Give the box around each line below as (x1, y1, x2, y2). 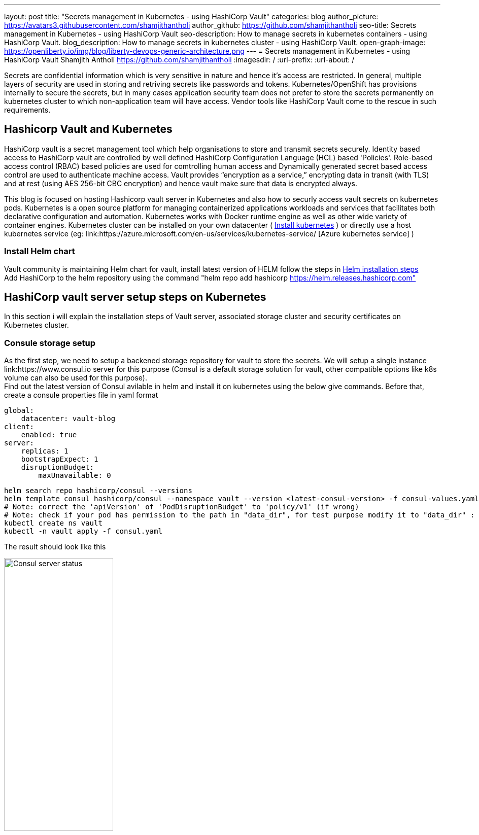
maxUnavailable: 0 (38, 471, 111, 480)
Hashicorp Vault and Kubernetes (4, 123, 173, 136)
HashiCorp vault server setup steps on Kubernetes (4, 291, 266, 304)
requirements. (4, 106, 51, 114)
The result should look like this (4, 542, 106, 551)
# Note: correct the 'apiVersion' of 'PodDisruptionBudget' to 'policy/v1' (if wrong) (4, 503, 359, 511)
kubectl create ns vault (4, 519, 102, 528)
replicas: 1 (21, 447, 69, 456)
